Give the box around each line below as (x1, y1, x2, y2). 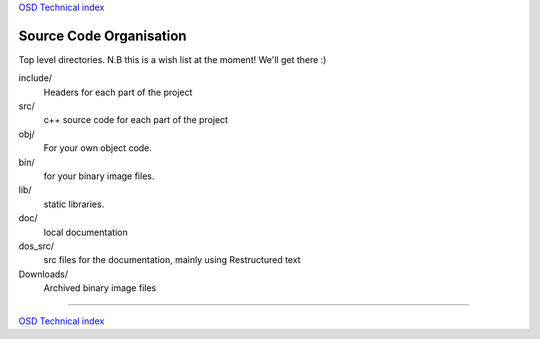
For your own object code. (43, 142, 152, 154)
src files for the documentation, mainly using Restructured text (43, 254, 301, 266)
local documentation (43, 226, 129, 238)
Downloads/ (18, 268, 69, 280)
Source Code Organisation (18, 27, 187, 44)
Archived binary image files (43, 282, 157, 294)
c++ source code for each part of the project (43, 114, 229, 126)
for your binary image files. (43, 170, 155, 182)
